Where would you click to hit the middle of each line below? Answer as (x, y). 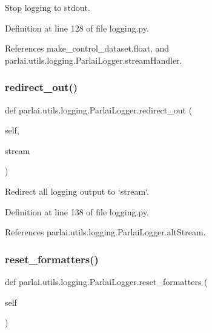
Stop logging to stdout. (48, 7)
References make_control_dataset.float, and (87, 48)
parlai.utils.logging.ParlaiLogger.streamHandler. (94, 60)
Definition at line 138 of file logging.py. (77, 211)
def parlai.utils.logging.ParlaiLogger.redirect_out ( (99, 109)
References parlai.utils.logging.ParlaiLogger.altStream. (105, 232)
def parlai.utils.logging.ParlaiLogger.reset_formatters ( (106, 281)
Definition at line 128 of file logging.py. (77, 28)
